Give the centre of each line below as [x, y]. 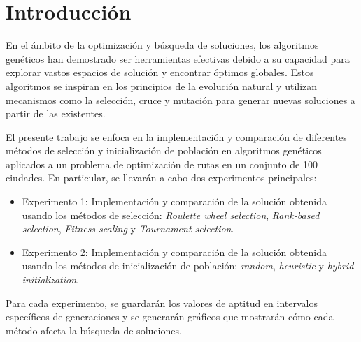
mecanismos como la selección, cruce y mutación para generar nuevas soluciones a [180, 99]
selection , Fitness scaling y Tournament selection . [128, 229]
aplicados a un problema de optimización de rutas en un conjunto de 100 [162, 164]
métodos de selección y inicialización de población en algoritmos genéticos [164, 150]
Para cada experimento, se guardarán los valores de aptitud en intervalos [162, 303]
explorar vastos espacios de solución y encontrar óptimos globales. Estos [160, 72]
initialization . [50, 280]
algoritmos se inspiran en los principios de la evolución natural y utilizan [162, 85]
